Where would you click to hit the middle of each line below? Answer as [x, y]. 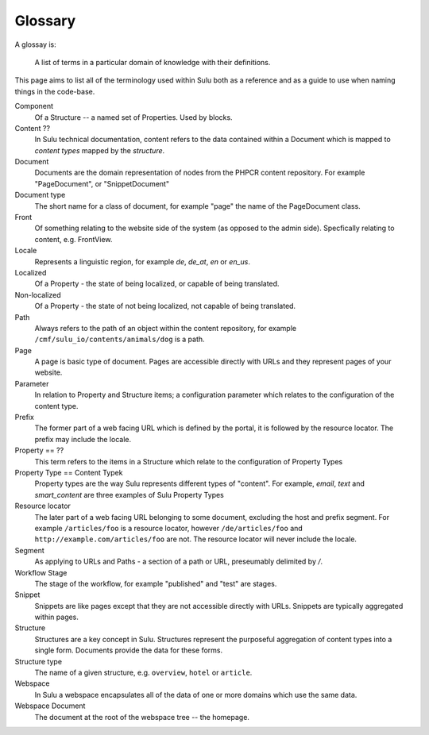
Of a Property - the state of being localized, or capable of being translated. [157, 284]
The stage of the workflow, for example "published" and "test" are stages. [156, 583]
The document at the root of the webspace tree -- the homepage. [142, 717]
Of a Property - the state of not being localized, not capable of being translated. [165, 306]
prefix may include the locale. [83, 439]
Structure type [39, 661]
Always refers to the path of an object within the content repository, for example [166, 328]
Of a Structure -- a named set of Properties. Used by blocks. [134, 117]
